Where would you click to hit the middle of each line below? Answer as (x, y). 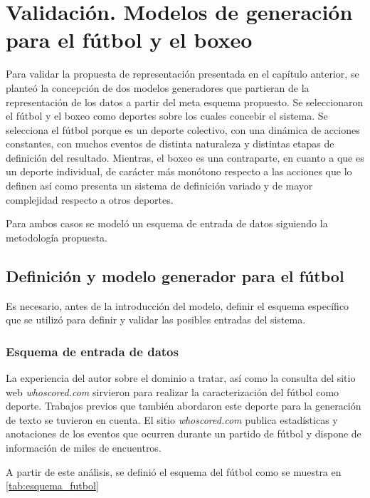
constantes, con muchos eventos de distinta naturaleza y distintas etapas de (170, 144)
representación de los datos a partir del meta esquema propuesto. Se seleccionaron (185, 102)
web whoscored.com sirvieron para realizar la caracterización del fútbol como (173, 391)
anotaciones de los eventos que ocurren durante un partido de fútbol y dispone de (184, 434)
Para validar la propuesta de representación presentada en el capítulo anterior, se (183, 74)
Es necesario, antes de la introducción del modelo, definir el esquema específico (178, 305)
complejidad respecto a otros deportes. (90, 199)
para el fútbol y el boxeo (129, 40)
